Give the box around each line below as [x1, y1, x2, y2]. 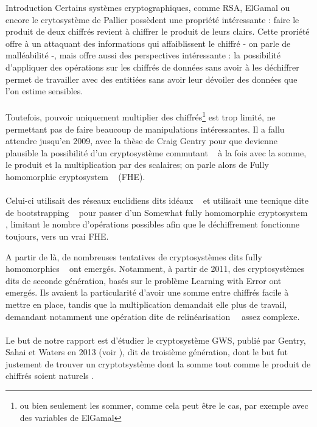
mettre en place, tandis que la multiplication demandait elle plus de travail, [5, 297, 287, 310]
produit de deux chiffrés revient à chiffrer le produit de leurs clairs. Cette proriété [5, 25, 310, 38]
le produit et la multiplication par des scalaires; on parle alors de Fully [5, 158, 269, 171]
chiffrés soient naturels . [5, 369, 94, 382]
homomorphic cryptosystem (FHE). [5, 170, 145, 182]
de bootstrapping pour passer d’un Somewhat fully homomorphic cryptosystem [5, 206, 308, 218]
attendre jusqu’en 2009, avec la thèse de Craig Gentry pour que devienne [5, 134, 277, 147]
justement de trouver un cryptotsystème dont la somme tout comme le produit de [5, 357, 311, 370]
